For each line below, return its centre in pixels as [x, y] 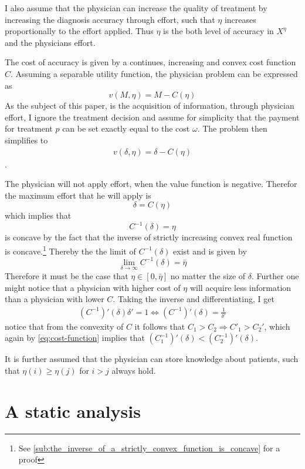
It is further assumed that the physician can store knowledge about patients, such [152, 359]
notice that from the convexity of [64, 326]
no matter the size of [208, 276]
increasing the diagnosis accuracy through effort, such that [110, 19]
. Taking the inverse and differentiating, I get [194, 299]
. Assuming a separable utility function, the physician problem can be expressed [154, 73]
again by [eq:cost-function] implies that [75, 338]
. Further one [275, 276]
